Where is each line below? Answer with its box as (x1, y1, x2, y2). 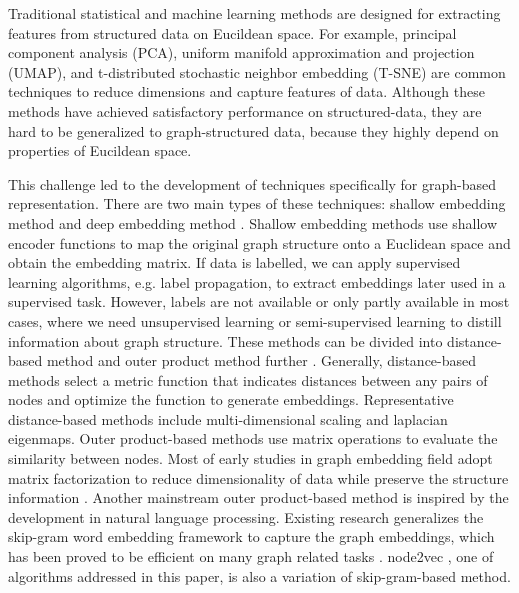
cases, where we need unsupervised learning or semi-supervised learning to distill (8, 310, 502, 331)
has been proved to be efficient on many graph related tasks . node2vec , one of (8, 546, 494, 567)
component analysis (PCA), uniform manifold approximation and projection (8, 42, 475, 63)
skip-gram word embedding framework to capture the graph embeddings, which (8, 526, 495, 547)
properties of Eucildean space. (8, 140, 192, 161)
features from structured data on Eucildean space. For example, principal (8, 22, 457, 43)
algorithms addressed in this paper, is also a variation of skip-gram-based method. (8, 565, 511, 586)
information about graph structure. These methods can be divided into (8, 330, 443, 351)
